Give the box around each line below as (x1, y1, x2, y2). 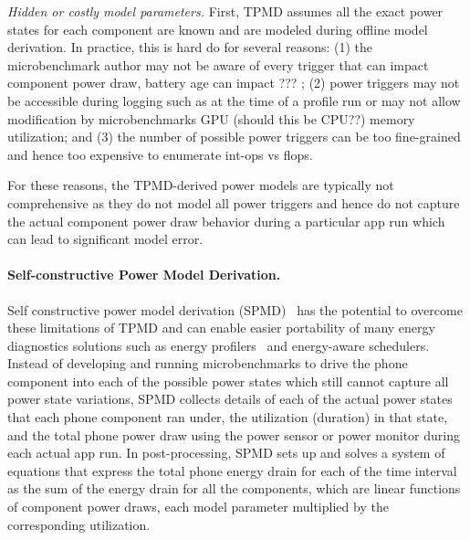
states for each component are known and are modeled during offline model (7, 19, 428, 38)
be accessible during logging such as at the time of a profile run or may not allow (7, 90, 461, 110)
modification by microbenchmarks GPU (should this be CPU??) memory (7, 109, 415, 128)
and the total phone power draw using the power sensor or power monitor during (7, 425, 461, 444)
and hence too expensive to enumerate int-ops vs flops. (7, 144, 313, 164)
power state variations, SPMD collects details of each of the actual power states (7, 389, 453, 408)
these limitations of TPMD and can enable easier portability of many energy (7, 318, 435, 337)
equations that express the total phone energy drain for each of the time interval (7, 461, 457, 480)
